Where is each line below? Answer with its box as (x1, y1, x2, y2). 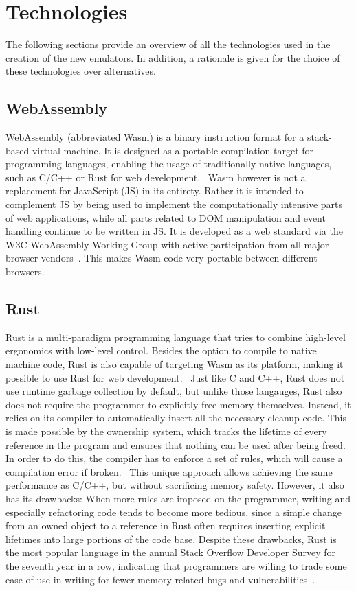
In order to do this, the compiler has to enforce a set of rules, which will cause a (5, 451, 343, 465)
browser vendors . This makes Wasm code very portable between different (5, 251, 318, 265)
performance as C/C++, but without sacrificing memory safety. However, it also (5, 478, 344, 492)
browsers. (5, 264, 45, 279)
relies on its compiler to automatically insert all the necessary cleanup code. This (5, 410, 347, 425)
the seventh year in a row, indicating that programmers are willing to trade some (5, 558, 347, 572)
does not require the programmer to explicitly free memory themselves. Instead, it (5, 397, 351, 411)
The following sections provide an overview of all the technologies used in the (5, 37, 331, 51)
